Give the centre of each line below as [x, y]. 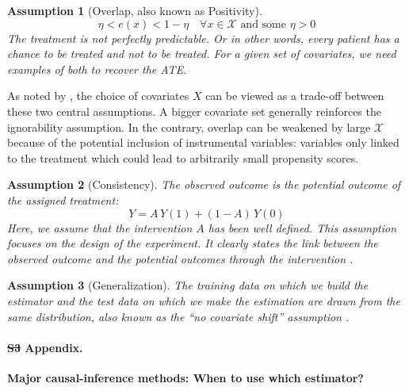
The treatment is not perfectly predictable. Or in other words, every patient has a [203, 38]
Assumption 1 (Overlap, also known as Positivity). [135, 10]
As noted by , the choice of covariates [98, 96]
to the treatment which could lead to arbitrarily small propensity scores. [183, 157]
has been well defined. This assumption [302, 227]
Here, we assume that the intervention [100, 227]
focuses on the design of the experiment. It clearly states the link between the [193, 243]
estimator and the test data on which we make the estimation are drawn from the [204, 300]
